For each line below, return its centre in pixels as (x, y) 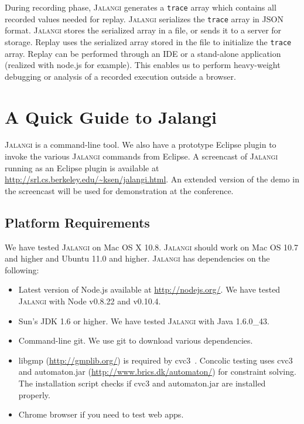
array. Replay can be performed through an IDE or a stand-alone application (143, 53)
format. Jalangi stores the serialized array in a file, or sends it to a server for (143, 30)
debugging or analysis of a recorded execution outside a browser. (120, 76)
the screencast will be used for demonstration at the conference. (119, 190)
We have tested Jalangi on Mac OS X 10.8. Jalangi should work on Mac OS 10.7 (151, 247)
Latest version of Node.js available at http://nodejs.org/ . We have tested (149, 289)
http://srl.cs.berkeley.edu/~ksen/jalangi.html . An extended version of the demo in (152, 179)
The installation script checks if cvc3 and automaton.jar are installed (142, 383)
